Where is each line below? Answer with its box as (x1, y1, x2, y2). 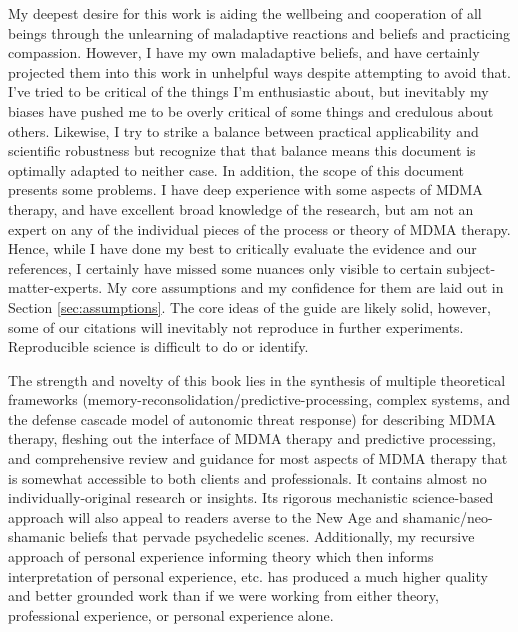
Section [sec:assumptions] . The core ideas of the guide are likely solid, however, (8, 296, 491, 317)
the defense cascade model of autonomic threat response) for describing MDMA (8, 408, 496, 429)
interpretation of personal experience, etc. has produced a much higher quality (8, 565, 488, 586)
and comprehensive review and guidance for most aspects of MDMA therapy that (8, 448, 508, 469)
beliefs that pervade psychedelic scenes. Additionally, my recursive (69, 526, 475, 547)
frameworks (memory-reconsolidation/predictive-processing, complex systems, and (8, 389, 511, 410)
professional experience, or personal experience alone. (8, 604, 334, 625)
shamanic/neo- (403, 506, 493, 527)
